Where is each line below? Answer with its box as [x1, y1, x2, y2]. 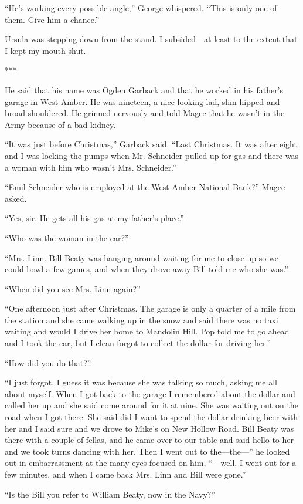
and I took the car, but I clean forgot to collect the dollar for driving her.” [5, 337, 271, 349]
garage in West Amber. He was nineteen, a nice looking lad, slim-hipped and [5, 95, 280, 107]
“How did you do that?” [5, 356, 91, 368]
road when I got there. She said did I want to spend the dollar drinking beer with [5, 411, 298, 423]
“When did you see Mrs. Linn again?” [5, 282, 141, 295]
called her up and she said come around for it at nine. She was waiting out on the [5, 399, 298, 411]
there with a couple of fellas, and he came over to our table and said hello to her [5, 434, 294, 446]
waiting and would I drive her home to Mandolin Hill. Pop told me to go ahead [5, 325, 290, 337]
